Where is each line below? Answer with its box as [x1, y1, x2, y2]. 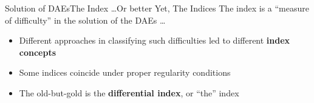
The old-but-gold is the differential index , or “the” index [19, 86, 239, 99]
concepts [19, 45, 56, 58]
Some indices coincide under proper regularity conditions [19, 66, 231, 79]
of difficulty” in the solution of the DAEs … [5, 13, 166, 26]
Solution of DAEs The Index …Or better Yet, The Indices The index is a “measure [5, 2, 309, 14]
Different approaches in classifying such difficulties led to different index [19, 34, 290, 47]
